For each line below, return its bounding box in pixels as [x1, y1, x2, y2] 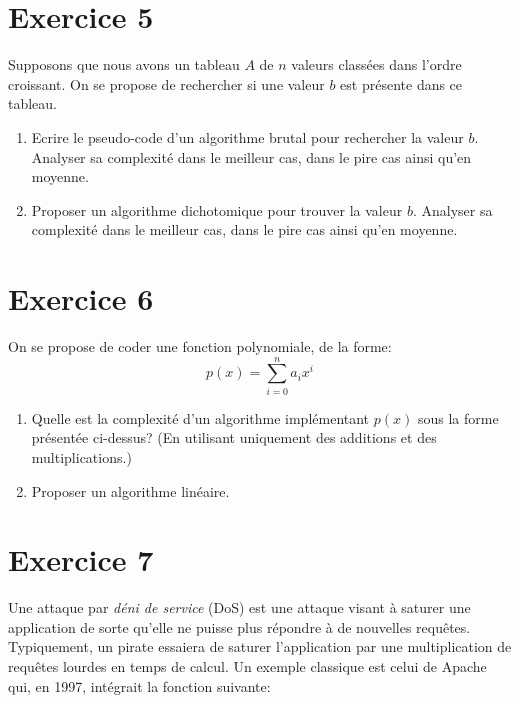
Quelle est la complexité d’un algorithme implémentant [31, 407, 370, 428]
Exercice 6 [8, 278, 154, 319]
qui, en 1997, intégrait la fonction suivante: [8, 675, 271, 696]
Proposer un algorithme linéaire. [31, 480, 230, 501]
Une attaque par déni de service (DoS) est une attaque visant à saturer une [8, 597, 471, 618]
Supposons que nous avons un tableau [8, 54, 240, 75]
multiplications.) [31, 446, 132, 467]
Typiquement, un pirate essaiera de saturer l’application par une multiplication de [8, 636, 512, 657]
